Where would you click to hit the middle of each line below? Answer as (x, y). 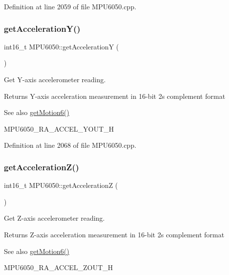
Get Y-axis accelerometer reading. (55, 79)
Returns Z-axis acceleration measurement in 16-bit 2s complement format (114, 234)
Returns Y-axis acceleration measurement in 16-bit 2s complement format (115, 96)
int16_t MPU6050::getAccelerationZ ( (61, 185)
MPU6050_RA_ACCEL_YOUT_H (59, 128)
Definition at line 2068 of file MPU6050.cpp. (70, 145)
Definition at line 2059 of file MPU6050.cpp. (70, 6)
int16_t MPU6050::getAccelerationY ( (61, 46)
